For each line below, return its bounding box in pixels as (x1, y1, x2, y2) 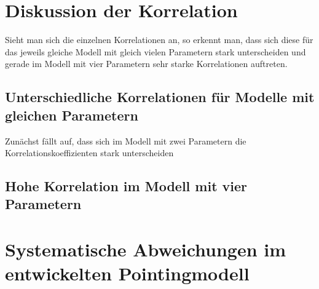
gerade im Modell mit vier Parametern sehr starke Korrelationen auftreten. (5, 57, 288, 70)
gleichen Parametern (5, 105, 138, 124)
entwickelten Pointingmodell (5, 261, 250, 286)
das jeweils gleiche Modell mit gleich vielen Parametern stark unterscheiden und (5, 45, 306, 58)
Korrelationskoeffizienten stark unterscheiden (5, 146, 174, 159)
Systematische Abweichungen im (5, 237, 286, 262)
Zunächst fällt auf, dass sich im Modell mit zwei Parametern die (5, 134, 246, 147)
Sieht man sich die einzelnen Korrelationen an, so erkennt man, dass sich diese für (5, 33, 313, 46)
